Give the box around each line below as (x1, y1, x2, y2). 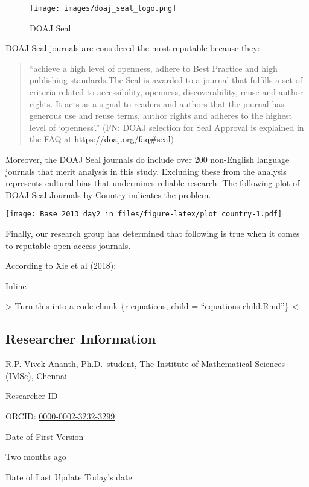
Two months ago (5, 450, 66, 463)
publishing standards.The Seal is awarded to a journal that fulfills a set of (29, 74, 302, 86)
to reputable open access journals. (5, 239, 131, 251)
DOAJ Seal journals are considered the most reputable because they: (5, 42, 260, 54)
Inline (5, 279, 27, 292)
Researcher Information (5, 329, 156, 348)
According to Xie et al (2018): (5, 259, 116, 272)
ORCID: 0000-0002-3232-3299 (5, 409, 115, 422)
